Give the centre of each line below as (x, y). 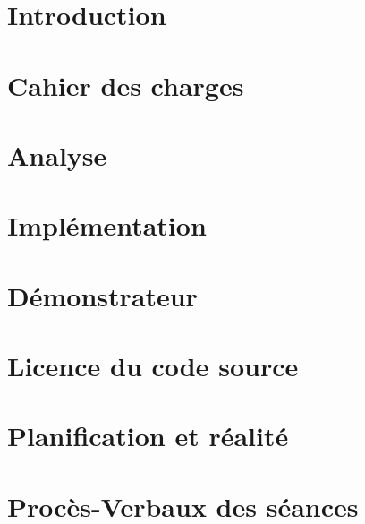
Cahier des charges (126, 85)
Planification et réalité (148, 436)
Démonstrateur (102, 295)
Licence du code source (153, 366)
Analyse (57, 155)
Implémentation (107, 225)
